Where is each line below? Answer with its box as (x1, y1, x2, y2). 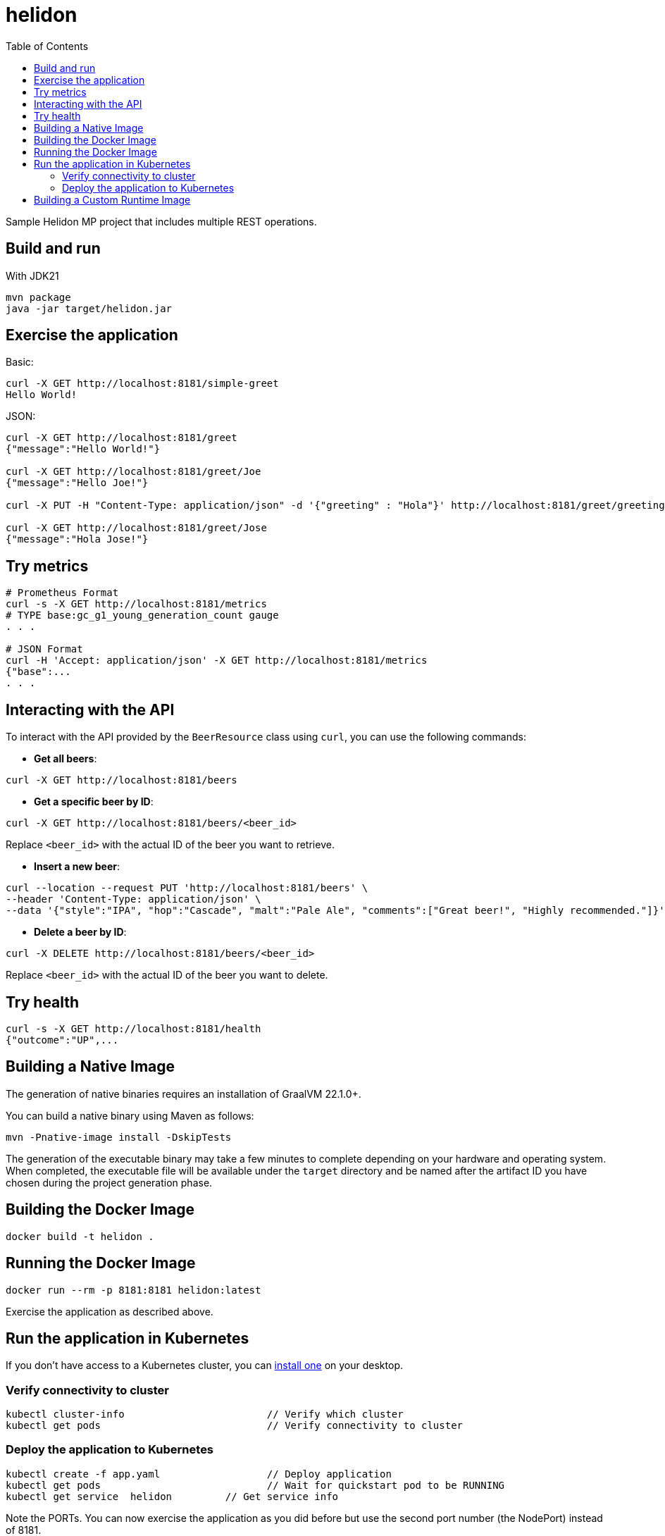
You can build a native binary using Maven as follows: (6, 1109, 254, 1122)
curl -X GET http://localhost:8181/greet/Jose (6, 522, 267, 534)
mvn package (6, 291, 71, 303)
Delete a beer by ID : (34, 926, 127, 939)
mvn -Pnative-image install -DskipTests (6, 1131, 232, 1143)
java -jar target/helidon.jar (6, 302, 173, 314)
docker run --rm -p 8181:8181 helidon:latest (6, 1284, 261, 1296)
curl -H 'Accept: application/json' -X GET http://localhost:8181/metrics (6, 655, 428, 667)
